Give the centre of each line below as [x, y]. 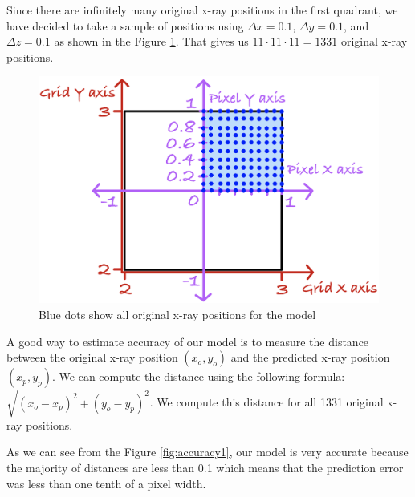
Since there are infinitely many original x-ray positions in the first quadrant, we [202, 10]
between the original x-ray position [92, 357]
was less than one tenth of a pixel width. [106, 483]
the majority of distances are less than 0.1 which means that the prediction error [205, 467]
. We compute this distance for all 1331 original [266, 402]
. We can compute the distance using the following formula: [199, 376]
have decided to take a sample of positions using [125, 25]
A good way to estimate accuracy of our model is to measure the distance [188, 341]
